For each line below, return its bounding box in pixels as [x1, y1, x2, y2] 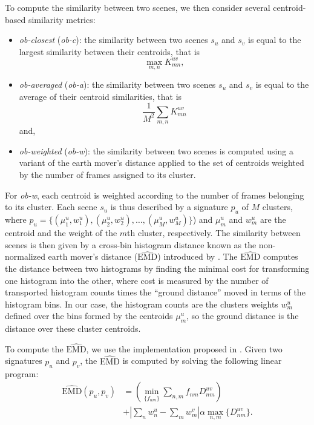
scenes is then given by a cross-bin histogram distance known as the [5, 238, 257, 251]
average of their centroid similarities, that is [19, 90, 182, 102]
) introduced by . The [157, 250, 238, 263]
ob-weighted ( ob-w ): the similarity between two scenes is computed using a [19, 144, 293, 157]
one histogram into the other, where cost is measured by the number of [5, 274, 269, 286]
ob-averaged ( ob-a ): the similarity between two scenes [19, 78, 216, 91]
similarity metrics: [28, 13, 96, 25]
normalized [5, 250, 45, 263]
